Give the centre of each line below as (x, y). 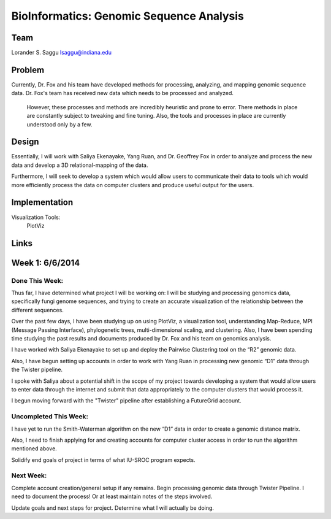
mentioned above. (34, 448)
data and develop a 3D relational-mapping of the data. (80, 165)
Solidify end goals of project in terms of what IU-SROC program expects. (103, 459)
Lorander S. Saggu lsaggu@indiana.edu (62, 53)
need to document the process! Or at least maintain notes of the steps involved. (112, 496)
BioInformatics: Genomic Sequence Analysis (128, 16)
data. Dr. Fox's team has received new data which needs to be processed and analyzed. (123, 93)
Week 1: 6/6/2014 (46, 263)
